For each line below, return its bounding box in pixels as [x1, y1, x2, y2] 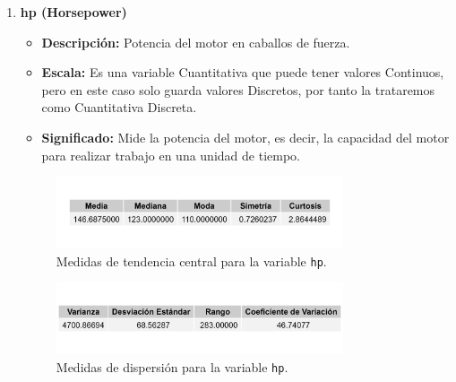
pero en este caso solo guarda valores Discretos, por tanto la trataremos [41, 80, 435, 99]
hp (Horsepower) [20, 3, 127, 21]
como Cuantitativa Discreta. [41, 98, 197, 117]
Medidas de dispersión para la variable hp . [56, 358, 288, 377]
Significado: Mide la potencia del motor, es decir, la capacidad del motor [41, 127, 450, 146]
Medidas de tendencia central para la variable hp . [56, 251, 327, 270]
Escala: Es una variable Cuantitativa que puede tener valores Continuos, [41, 63, 444, 82]
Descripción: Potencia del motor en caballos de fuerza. [41, 32, 350, 51]
